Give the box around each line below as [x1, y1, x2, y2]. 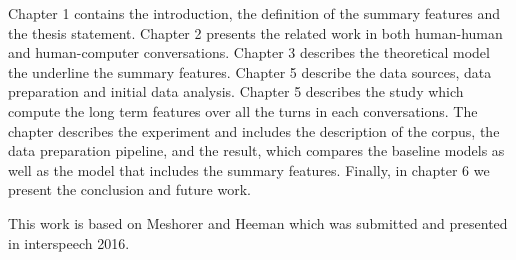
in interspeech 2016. [8, 232, 130, 253]
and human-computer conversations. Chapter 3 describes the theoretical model [8, 42, 490, 63]
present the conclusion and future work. [8, 179, 251, 200]
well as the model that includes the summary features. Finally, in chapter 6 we [8, 159, 490, 180]
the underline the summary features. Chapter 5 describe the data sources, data [8, 61, 492, 82]
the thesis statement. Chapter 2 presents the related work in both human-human [8, 22, 503, 43]
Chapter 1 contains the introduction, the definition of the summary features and [8, 3, 500, 23]
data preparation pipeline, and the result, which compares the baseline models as [8, 140, 505, 161]
